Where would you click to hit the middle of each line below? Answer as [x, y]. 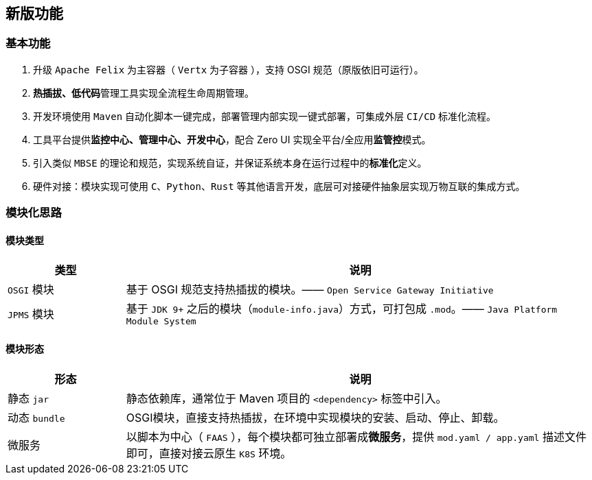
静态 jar [28, 398]
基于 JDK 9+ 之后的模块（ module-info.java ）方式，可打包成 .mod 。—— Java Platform [342, 309]
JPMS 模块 [31, 314]
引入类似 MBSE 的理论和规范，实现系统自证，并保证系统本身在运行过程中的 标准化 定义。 [230, 163]
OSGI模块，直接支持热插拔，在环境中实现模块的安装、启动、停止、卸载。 [315, 417]
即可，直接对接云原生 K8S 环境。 [209, 453]
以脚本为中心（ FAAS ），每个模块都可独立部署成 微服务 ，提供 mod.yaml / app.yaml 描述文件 [356, 436]
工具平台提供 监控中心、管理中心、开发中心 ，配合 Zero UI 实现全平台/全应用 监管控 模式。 [232, 139]
